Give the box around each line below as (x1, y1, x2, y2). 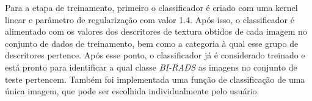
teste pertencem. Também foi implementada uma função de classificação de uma (5, 72, 305, 85)
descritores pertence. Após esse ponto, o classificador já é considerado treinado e (5, 49, 305, 61)
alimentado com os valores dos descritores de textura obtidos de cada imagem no (5, 25, 307, 38)
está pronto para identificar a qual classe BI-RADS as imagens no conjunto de (5, 60, 297, 73)
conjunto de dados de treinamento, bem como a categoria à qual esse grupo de (5, 37, 299, 49)
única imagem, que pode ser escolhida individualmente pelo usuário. (5, 85, 259, 97)
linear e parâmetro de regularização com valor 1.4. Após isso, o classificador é (5, 13, 294, 26)
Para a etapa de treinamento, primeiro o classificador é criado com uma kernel (5, 1, 298, 13)
